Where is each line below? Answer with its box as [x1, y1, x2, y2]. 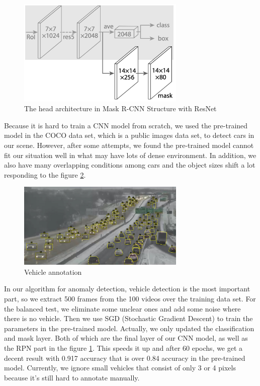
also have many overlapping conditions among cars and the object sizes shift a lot [4, 160, 255, 170]
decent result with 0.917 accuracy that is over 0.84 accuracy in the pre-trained [4, 352, 245, 363]
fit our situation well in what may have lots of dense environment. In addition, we [4, 149, 256, 160]
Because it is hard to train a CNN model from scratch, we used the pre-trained [4, 120, 248, 130]
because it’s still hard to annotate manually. [4, 372, 140, 382]
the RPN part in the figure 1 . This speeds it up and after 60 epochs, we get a [4, 342, 243, 353]
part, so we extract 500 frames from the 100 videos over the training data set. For [4, 293, 256, 303]
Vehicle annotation [24, 266, 82, 277]
